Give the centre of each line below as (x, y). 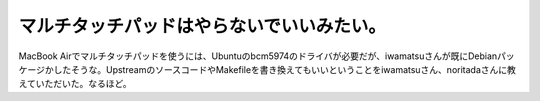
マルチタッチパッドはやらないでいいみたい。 (202, 26)
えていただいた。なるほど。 (75, 84)
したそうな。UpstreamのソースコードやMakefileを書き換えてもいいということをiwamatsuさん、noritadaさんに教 (285, 69)
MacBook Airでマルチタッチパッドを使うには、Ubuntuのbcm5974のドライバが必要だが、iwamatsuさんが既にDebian (258, 56)
